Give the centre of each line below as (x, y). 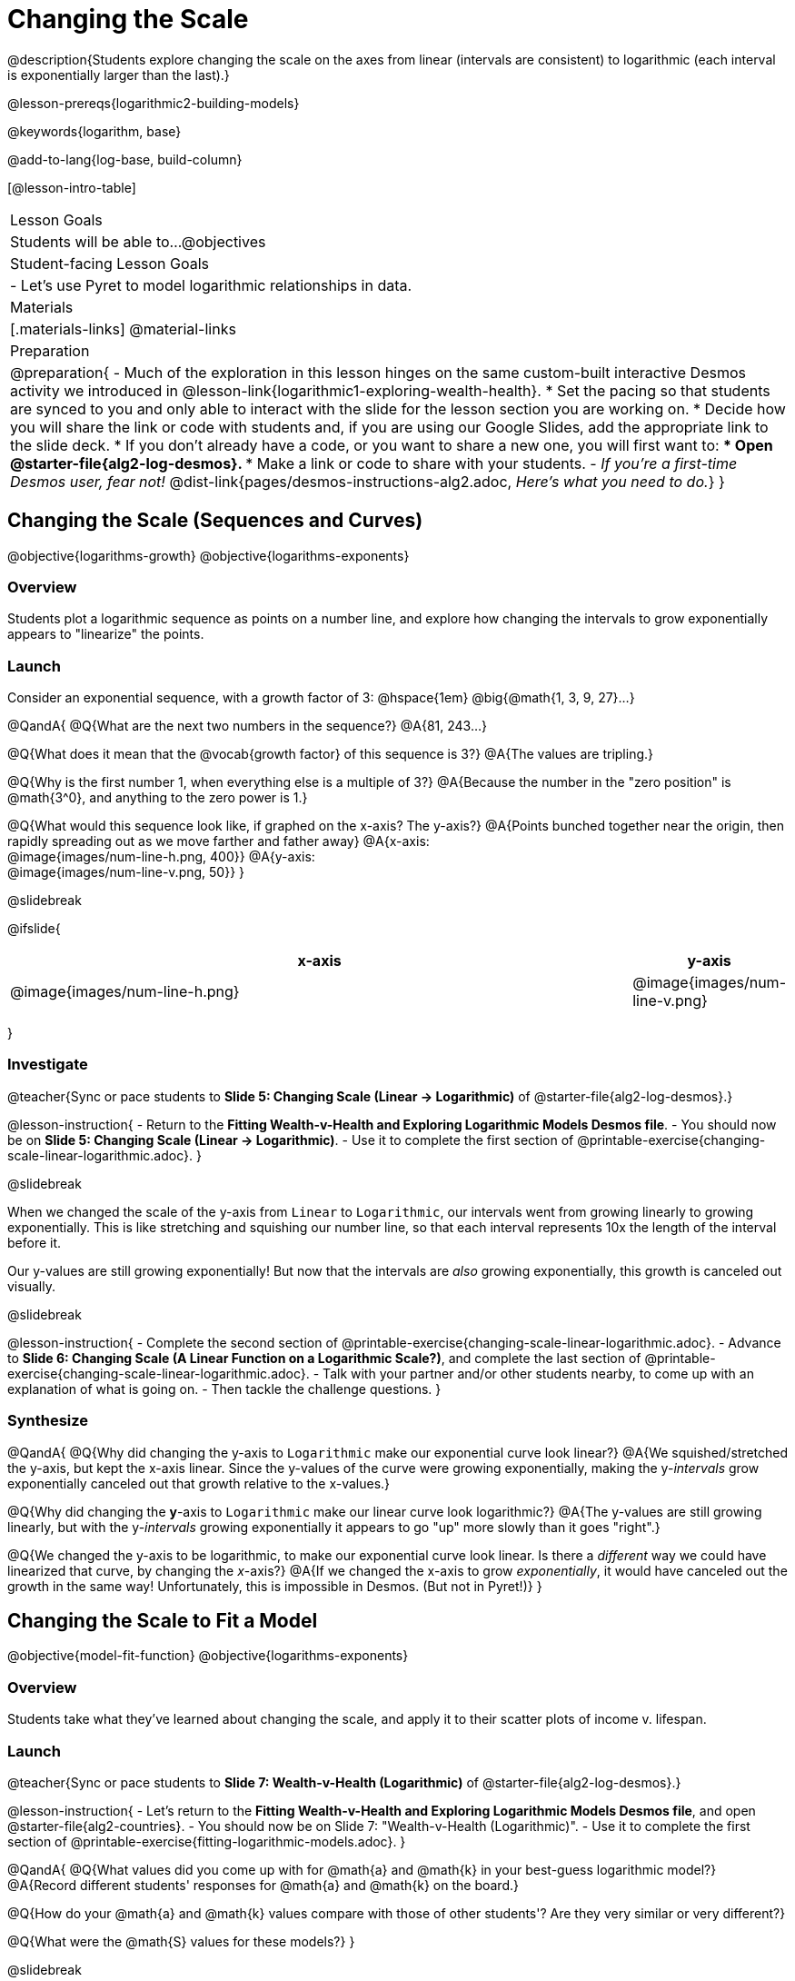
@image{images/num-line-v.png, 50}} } (126, 872)
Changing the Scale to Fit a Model (163, 1621)
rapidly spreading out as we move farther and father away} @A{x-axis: (219, 841)
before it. (35, 1242)
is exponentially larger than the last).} (119, 75)
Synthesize (48, 1421)
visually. (31, 1286)
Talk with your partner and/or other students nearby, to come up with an (538, 1373)
